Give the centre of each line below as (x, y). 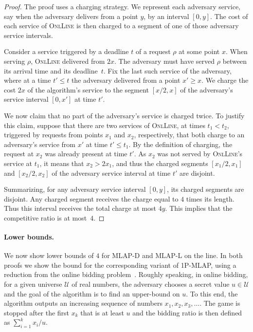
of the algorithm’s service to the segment (88, 89)
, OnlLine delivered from (68, 61)
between (235, 61)
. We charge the (225, 80)
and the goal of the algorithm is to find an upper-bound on (92, 293)
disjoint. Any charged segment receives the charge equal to (91, 198)
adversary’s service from (40, 144)
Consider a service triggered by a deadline (66, 51)
